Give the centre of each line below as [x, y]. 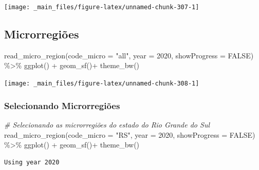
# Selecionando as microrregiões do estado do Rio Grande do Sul [107, 124]
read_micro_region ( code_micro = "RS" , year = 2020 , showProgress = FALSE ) [130, 134]
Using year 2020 [32, 162]
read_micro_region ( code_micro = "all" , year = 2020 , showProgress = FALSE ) [129, 55]
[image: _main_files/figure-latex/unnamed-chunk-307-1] [102, 7]
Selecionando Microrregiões [62, 105]
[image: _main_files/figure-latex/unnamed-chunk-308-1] [102, 84]
